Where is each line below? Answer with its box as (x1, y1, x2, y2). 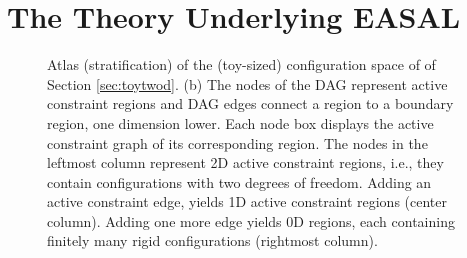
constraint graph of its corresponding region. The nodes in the (47, 132, 428, 153)
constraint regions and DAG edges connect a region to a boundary (47, 93, 454, 114)
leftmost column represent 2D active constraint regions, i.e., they (47, 152, 444, 173)
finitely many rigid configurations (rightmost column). (47, 230, 378, 251)
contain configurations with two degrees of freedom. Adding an (47, 171, 432, 192)
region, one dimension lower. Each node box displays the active (47, 112, 434, 133)
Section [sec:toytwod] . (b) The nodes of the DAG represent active (47, 73, 448, 94)
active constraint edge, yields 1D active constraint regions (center (47, 191, 448, 212)
